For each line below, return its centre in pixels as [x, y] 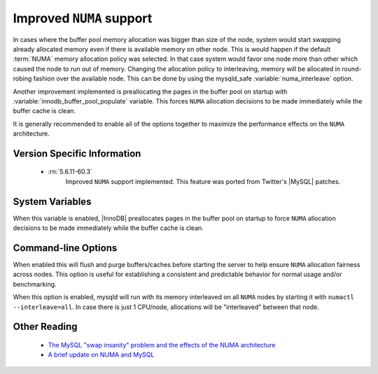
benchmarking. [35, 284]
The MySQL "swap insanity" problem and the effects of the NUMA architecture [162, 345]
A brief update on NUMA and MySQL [101, 355]
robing [22, 79]
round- [352, 69]
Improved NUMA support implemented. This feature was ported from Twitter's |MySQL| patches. [203, 181]
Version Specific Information [77, 153]
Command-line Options [65, 248]
